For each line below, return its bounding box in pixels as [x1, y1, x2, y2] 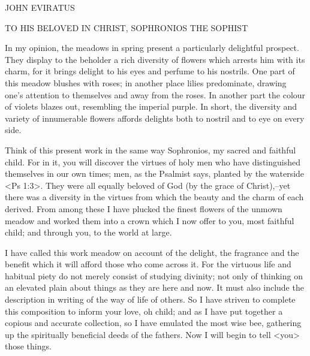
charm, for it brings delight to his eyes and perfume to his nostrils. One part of [5, 65, 295, 77]
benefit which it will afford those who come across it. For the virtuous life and [5, 258, 291, 270]
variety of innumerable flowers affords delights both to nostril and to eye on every [5, 111, 305, 124]
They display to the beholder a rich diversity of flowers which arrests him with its [5, 53, 305, 65]
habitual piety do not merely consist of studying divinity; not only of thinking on [5, 269, 303, 282]
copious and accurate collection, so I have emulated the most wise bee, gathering [5, 316, 302, 329]
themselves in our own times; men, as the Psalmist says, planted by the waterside [5, 167, 305, 180]
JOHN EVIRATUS [5, 1, 75, 13]
